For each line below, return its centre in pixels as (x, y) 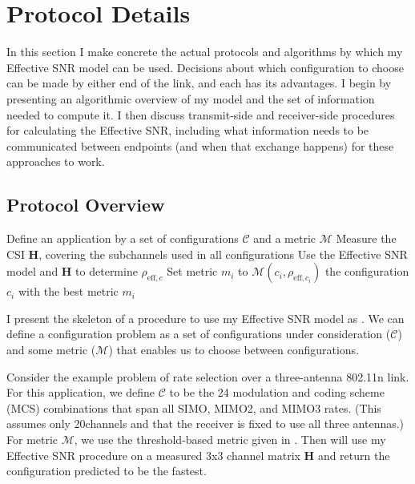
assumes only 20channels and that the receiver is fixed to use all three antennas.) (205, 423)
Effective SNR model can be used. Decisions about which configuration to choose (205, 67)
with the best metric (68, 291)
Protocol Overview (86, 205)
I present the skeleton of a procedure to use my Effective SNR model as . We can (205, 318)
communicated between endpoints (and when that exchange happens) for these (200, 145)
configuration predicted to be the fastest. (107, 471)
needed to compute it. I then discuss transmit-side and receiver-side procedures (201, 114)
